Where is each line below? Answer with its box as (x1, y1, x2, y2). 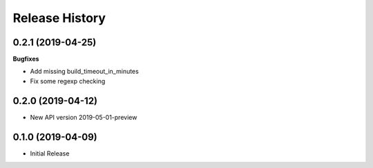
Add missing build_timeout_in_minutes (30, 67, 140, 76)
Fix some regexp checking (30, 76, 106, 85)
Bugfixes (12, 55, 39, 63)
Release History (12, 10, 106, 25)
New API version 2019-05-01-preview (30, 113, 137, 121)
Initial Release (30, 149, 70, 158)
